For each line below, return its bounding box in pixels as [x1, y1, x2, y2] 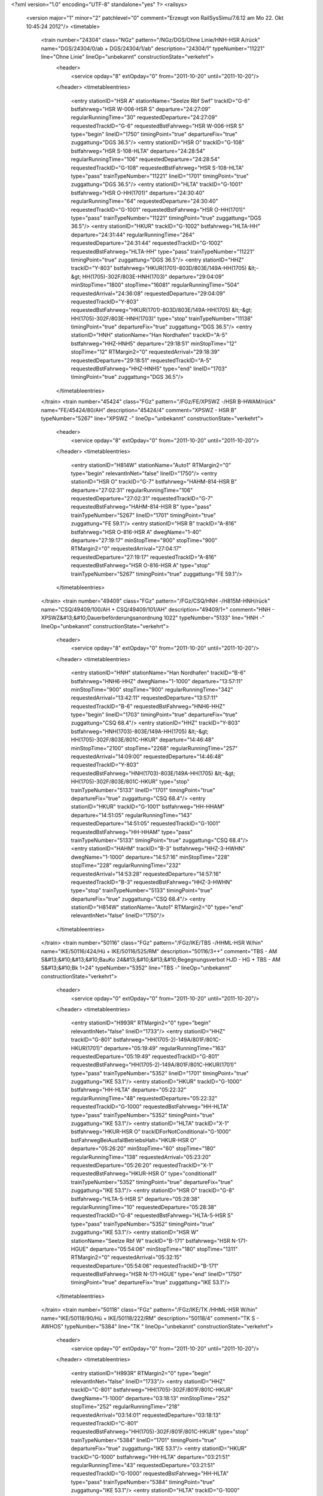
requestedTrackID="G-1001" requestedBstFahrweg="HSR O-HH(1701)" [71, 206, 245, 213]
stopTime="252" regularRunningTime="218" [71, 1403, 180, 1410]
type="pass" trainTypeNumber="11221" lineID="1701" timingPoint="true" [71, 172, 249, 180]
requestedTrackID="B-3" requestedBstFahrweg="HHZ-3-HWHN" [71, 878, 233, 886]
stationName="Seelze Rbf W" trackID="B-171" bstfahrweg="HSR [71, 1237, 230, 1244]
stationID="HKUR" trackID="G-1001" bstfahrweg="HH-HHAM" [71, 803, 225, 810]
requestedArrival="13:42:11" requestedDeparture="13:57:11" [71, 694, 218, 701]
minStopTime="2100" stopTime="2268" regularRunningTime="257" [71, 744, 238, 752]
